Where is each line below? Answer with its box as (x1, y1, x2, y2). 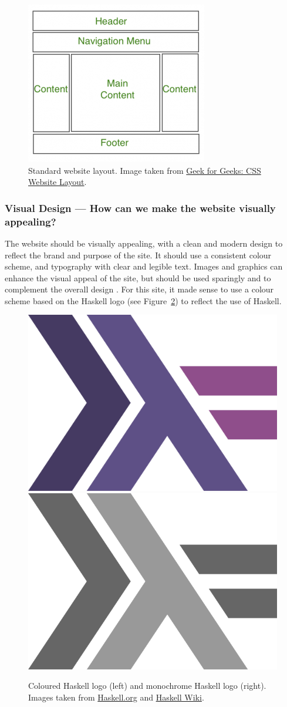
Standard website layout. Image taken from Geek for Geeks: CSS (28, 164, 261, 176)
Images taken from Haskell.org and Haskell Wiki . (28, 691, 204, 703)
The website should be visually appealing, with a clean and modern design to (5, 237, 283, 249)
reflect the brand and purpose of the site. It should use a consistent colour (5, 248, 272, 261)
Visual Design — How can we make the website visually (5, 200, 276, 215)
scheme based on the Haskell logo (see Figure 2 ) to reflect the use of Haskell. (5, 294, 282, 307)
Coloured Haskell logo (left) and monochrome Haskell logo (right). (28, 679, 266, 692)
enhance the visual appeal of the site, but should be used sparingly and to (5, 271, 271, 284)
